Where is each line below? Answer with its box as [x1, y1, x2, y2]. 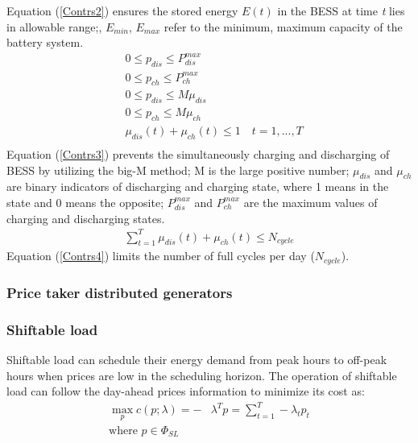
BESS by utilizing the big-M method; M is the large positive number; [6, 161, 350, 178]
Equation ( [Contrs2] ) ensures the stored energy [6, 2, 238, 19]
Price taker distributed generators [6, 282, 233, 302]
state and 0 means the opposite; [6, 193, 164, 210]
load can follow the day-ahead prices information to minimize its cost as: [6, 383, 365, 400]
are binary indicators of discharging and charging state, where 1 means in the [6, 178, 389, 195]
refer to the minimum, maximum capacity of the [163, 18, 403, 35]
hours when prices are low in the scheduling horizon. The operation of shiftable [6, 366, 397, 383]
